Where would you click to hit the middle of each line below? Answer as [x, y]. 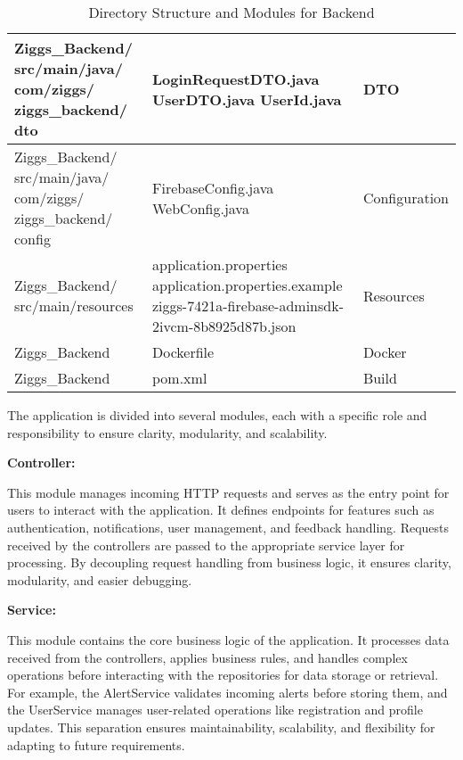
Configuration [406, 198]
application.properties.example [248, 285]
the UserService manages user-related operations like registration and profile [215, 710]
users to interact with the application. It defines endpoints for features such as [221, 510]
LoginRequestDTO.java [236, 78]
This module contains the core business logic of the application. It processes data [228, 639]
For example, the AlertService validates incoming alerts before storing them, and [227, 692]
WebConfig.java [201, 208]
